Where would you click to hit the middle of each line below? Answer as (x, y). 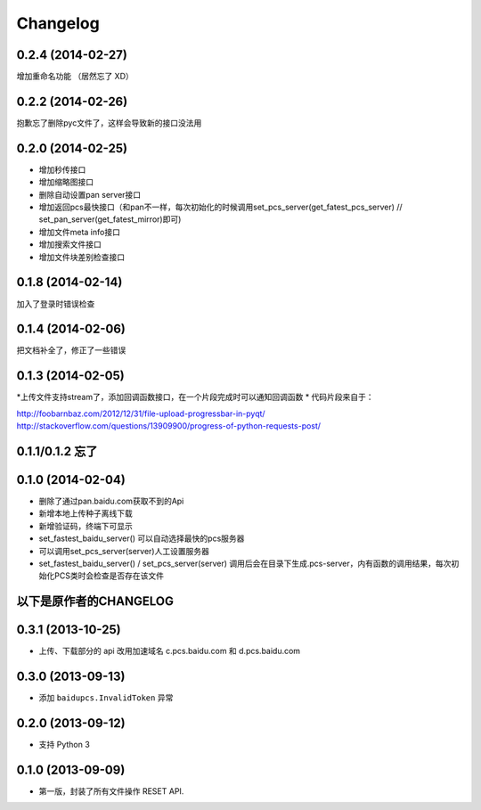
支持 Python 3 (65, 745)
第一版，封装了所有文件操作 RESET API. (111, 791)
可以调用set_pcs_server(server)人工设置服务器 (124, 551)
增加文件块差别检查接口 (82, 257)
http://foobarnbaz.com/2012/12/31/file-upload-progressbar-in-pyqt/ (141, 413)
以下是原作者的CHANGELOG (95, 601)
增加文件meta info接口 (79, 232)
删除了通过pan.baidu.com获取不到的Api (111, 501)
